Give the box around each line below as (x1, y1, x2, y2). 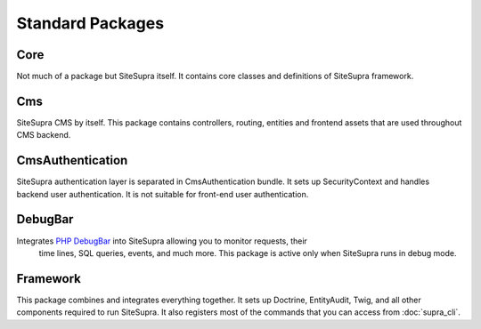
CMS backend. (16, 130, 71, 140)
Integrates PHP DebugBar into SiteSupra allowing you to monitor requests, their (16, 236, 307, 246)
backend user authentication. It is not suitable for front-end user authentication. (16, 189, 309, 199)
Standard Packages (16, 13, 165, 33)
